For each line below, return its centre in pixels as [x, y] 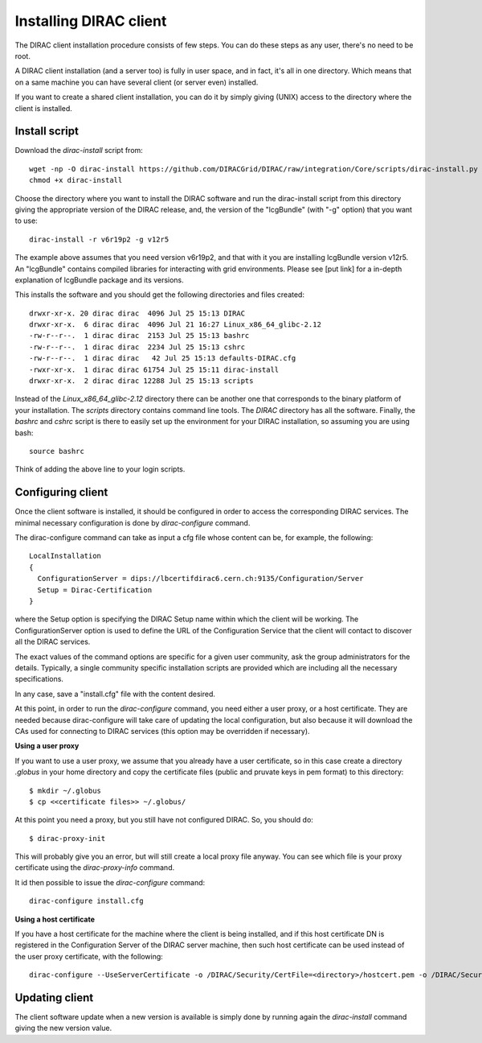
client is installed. [43, 108]
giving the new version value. [63, 1028]
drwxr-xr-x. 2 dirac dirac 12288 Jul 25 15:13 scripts [141, 381]
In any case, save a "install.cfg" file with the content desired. [115, 694]
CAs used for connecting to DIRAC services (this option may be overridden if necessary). [162, 731]
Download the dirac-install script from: [79, 150]
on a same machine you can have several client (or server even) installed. [137, 82]
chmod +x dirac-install [76, 180]
